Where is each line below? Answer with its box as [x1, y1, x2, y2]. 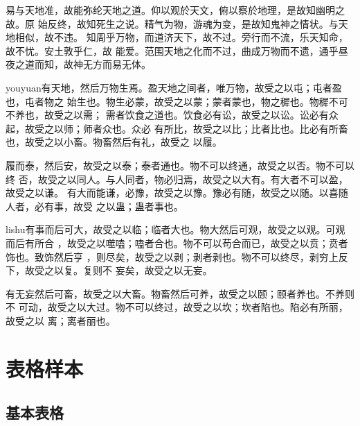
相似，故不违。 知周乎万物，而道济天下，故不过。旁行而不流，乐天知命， [15, 30, 348, 44]
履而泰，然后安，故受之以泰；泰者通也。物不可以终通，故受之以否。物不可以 [6, 157, 354, 172]
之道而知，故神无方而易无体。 [15, 57, 151, 71]
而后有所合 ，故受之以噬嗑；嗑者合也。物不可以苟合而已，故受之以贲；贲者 [6, 235, 348, 250]
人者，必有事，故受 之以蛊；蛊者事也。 [6, 198, 183, 213]
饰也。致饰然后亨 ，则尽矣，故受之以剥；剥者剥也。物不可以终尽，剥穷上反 [6, 249, 348, 264]
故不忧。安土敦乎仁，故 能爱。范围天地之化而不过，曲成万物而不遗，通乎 [6, 43, 339, 58]
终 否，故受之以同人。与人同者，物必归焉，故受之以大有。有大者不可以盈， [6, 171, 348, 186]
